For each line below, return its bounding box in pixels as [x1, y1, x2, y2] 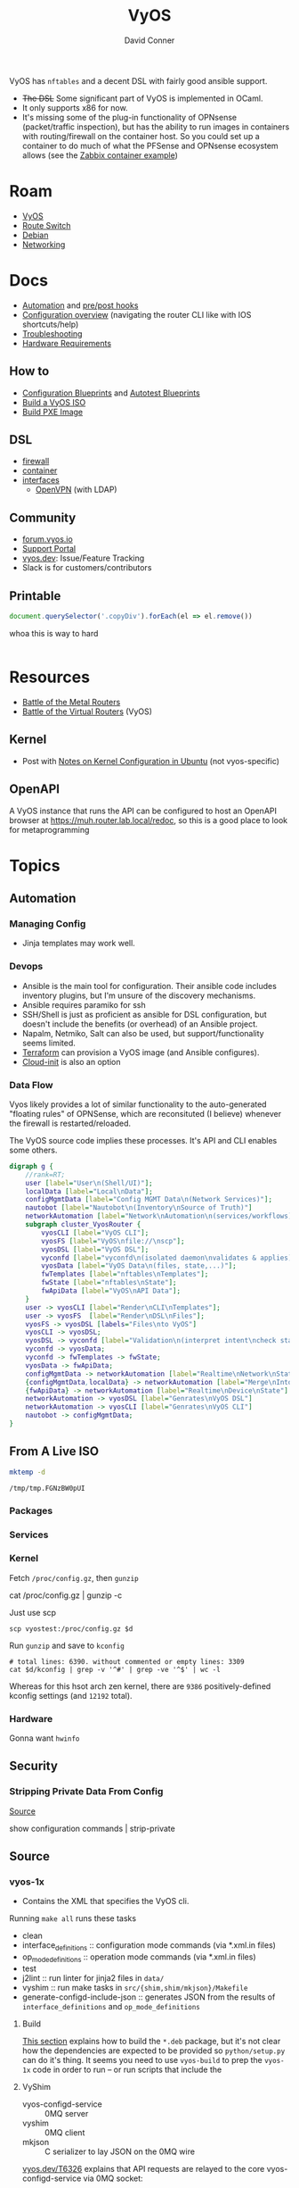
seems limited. [21, 1037, 76, 1048]
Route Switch [21, 220, 71, 230]
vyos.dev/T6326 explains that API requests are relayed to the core [21, 2164, 265, 2175]
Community [9, 510, 77, 525]
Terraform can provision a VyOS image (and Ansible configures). [21, 1046, 260, 1058]
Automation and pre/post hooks [21, 300, 139, 311]
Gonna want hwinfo [9, 1733, 80, 1743]
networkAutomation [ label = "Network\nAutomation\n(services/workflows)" [25, 1211, 296, 1221]
